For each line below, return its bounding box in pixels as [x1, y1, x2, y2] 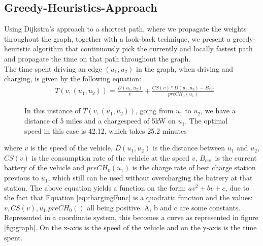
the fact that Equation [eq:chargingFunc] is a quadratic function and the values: [4, 192, 253, 203]
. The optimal [185, 115, 228, 126]
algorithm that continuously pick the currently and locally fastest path [32, 43, 253, 54]
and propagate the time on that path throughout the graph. [4, 53, 191, 64]
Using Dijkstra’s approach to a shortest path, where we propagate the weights [4, 23, 247, 34]
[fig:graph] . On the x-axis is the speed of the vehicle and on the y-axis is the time [4, 222, 257, 233]
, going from [136, 105, 174, 116]
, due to [225, 182, 250, 193]
